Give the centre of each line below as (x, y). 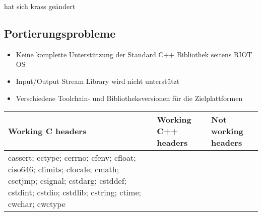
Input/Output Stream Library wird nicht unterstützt (98, 81)
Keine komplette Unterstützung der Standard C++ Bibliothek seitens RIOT (134, 54)
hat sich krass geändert (40, 6)
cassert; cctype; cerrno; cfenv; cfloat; (72, 158)
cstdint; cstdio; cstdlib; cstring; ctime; (75, 192)
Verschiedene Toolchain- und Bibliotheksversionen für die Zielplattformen (129, 98)
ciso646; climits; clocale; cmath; (64, 169)
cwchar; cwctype (37, 204)
